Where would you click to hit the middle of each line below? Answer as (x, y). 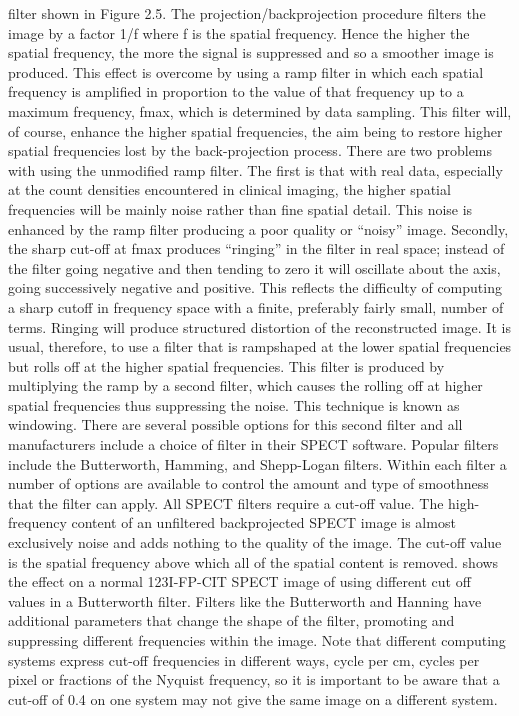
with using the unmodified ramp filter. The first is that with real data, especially (255, 169)
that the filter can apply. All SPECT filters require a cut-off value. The (226, 502)
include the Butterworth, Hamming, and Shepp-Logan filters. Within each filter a (257, 463)
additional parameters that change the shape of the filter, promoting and (231, 620)
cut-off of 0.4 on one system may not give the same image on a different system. (253, 698)
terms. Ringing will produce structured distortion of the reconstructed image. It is (259, 326)
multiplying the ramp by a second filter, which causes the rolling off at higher (245, 385)
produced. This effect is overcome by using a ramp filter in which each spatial (246, 71)
